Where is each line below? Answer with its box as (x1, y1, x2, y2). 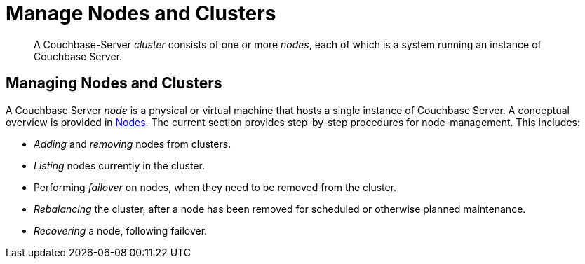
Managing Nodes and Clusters (6, 74, 222, 92)
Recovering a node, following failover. (34, 224, 208, 237)
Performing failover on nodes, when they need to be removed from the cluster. (34, 181, 397, 193)
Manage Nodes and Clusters (6, 1, 276, 25)
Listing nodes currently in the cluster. (34, 159, 205, 172)
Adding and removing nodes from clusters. (34, 137, 231, 150)
